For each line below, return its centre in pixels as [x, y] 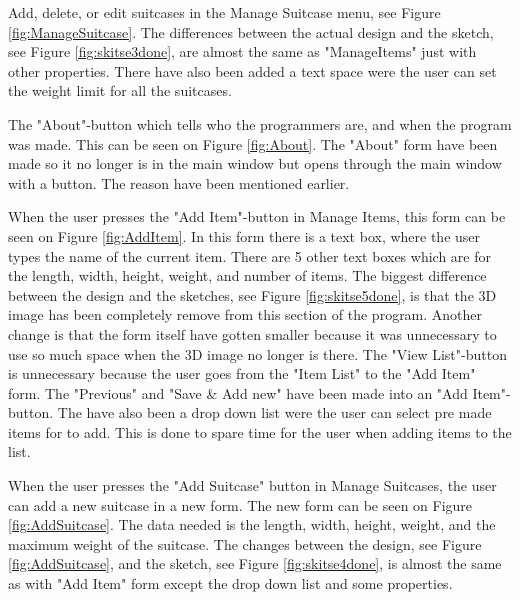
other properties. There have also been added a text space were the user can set [252, 70]
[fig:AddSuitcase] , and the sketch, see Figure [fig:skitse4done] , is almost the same [255, 563]
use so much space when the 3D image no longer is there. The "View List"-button [257, 353]
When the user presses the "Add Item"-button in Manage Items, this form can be [257, 216]
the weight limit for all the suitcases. [120, 90]
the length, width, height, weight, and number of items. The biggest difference [247, 275]
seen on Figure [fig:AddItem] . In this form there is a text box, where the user [244, 235]
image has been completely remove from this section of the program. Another [245, 314]
